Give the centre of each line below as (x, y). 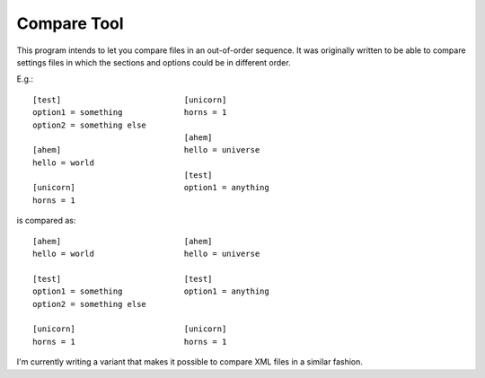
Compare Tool (71, 23)
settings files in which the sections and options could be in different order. (154, 62)
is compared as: (46, 221)
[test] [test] (123, 279)
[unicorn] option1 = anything (151, 188)
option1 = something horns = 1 (130, 113)
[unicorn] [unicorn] (130, 329)
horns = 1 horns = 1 (130, 342)
